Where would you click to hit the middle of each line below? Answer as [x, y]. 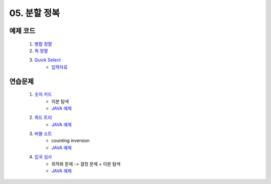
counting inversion [71, 140]
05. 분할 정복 [35, 13]
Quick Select [48, 60]
